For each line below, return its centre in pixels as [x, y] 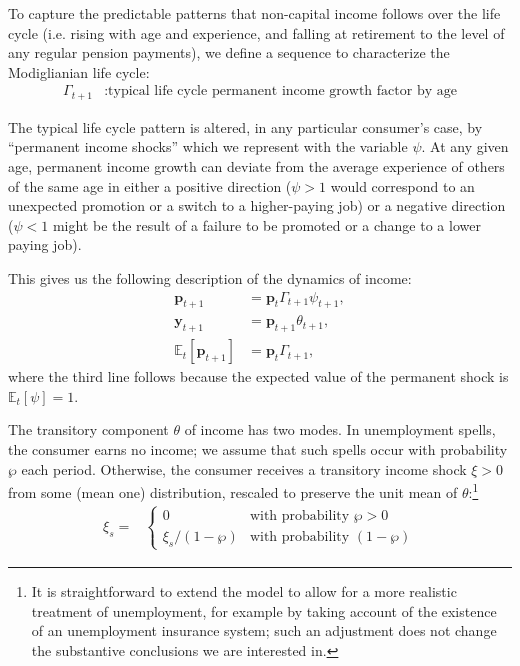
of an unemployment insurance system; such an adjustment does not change [264, 630]
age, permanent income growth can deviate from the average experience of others [256, 166]
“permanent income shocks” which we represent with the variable [208, 146]
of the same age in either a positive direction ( [150, 185]
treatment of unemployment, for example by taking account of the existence [264, 610]
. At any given [465, 146]
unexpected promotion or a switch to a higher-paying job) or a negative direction [257, 205]
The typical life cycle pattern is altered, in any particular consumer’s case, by [245, 126]
